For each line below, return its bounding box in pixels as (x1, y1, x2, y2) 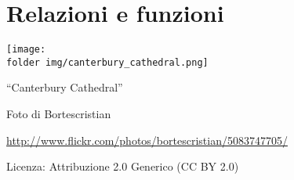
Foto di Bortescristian (6, 106, 111, 122)
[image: (6, 44, 46, 56)
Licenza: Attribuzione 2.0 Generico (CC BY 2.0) (6, 158, 239, 175)
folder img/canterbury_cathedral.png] (6, 56, 209, 68)
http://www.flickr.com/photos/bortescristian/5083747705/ (6, 131, 288, 148)
